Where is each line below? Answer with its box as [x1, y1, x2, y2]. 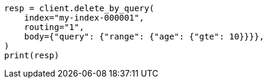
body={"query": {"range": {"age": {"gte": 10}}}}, [24, 32, 265, 41]
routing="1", [24, 22, 84, 32]
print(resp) [4, 51, 59, 60]
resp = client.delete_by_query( [4, 4, 154, 13]
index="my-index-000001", [24, 13, 145, 22]
